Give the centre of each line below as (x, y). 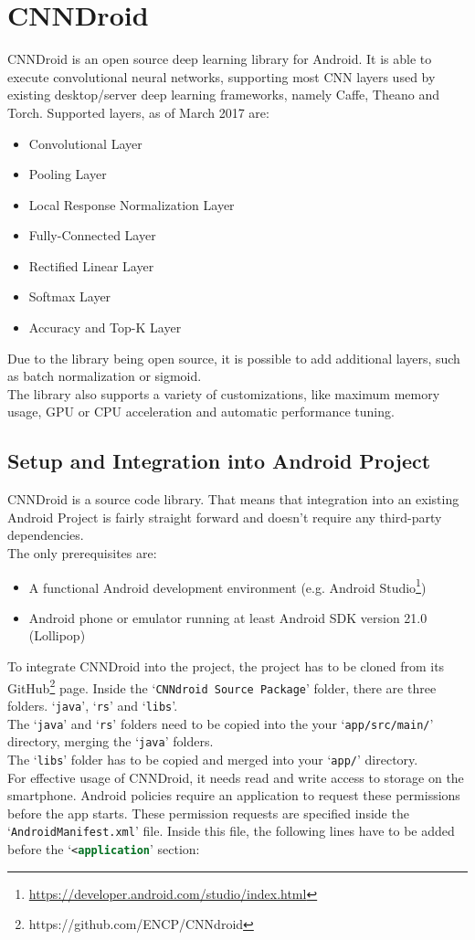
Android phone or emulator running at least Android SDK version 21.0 (228, 617)
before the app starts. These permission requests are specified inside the (208, 813)
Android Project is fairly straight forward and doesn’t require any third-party (225, 517)
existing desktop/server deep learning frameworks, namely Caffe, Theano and (223, 95)
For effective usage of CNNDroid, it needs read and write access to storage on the (236, 777)
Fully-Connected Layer (92, 235)
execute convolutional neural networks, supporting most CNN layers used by (222, 76)
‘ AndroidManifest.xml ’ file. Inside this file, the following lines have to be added (231, 831)
